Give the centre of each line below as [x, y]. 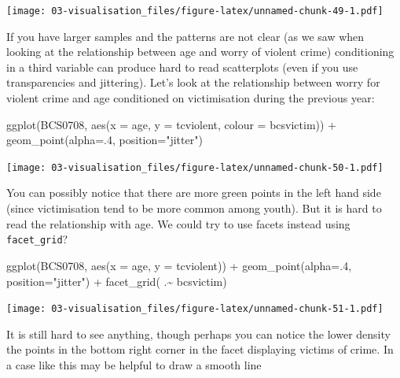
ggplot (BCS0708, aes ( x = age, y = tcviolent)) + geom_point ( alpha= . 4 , [179, 265]
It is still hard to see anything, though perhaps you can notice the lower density [198, 334]
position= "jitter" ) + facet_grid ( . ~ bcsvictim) [117, 281]
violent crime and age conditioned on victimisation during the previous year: [191, 98]
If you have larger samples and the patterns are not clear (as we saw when [185, 36]
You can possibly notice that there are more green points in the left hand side [194, 193]
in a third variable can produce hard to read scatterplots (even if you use [182, 67]
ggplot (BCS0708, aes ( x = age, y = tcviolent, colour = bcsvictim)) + [172, 124]
